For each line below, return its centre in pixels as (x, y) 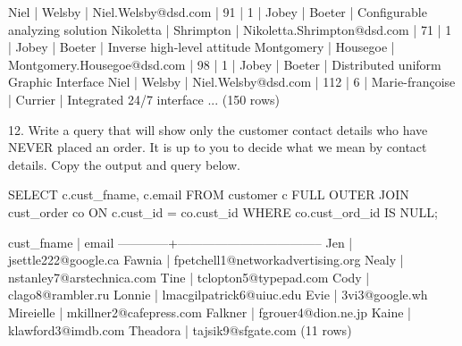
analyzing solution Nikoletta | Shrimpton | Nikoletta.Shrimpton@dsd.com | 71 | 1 (230, 29)
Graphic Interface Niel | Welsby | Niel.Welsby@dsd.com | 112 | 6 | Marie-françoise (232, 82)
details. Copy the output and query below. (124, 164)
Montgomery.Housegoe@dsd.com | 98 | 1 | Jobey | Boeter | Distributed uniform (225, 64)
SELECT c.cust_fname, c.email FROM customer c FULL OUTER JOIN (209, 194)
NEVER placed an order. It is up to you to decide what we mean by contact (218, 147)
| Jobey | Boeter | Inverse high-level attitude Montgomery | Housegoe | (202, 47)
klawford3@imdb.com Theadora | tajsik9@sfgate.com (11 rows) (180, 329)
